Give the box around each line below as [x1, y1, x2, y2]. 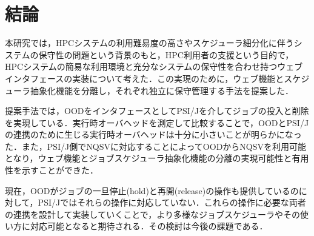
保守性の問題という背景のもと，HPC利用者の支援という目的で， [38, 48, 294, 61]
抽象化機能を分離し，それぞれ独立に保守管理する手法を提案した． [30, 84, 293, 96]
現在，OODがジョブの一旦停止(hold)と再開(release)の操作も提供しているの [5, 184, 299, 197]
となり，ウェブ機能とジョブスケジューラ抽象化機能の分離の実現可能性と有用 [5, 152, 309, 164]
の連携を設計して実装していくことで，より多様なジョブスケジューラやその [5, 207, 300, 220]
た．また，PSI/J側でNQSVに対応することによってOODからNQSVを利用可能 [5, 140, 306, 152]
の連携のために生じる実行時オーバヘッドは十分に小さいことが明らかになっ [5, 128, 302, 141]
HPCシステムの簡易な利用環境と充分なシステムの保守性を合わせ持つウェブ [5, 60, 303, 73]
